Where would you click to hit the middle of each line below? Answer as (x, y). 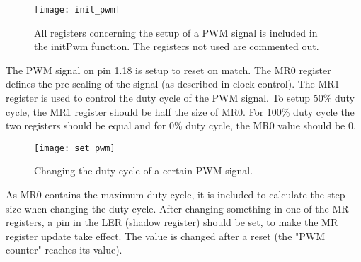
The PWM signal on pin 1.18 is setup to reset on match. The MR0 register (168, 70)
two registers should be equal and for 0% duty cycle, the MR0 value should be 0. (181, 125)
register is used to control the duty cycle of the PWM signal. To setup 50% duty (180, 98)
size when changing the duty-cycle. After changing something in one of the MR (177, 208)
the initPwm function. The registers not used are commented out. (177, 46)
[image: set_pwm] (75, 148)
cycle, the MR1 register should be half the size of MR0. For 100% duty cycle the (180, 111)
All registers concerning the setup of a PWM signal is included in (176, 32)
